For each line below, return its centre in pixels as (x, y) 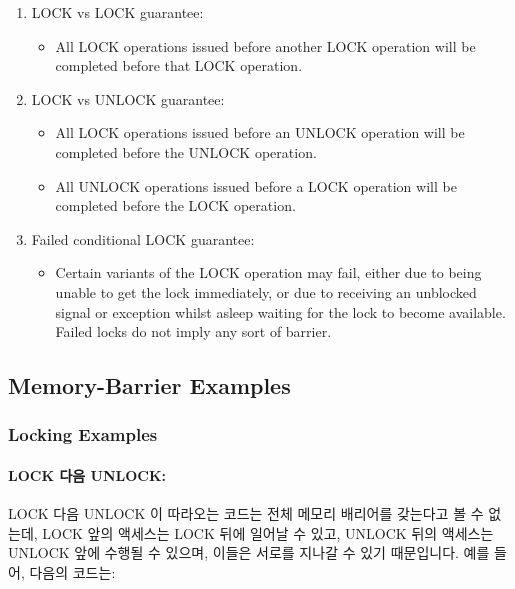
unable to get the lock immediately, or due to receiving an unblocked (266, 291)
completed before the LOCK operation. (175, 205)
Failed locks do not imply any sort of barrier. (193, 331)
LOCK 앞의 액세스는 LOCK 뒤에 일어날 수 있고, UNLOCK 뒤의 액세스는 (268, 532)
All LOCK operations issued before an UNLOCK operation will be (260, 132)
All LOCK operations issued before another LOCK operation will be (265, 45)
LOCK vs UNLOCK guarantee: (128, 98)
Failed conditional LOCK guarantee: (143, 238)
